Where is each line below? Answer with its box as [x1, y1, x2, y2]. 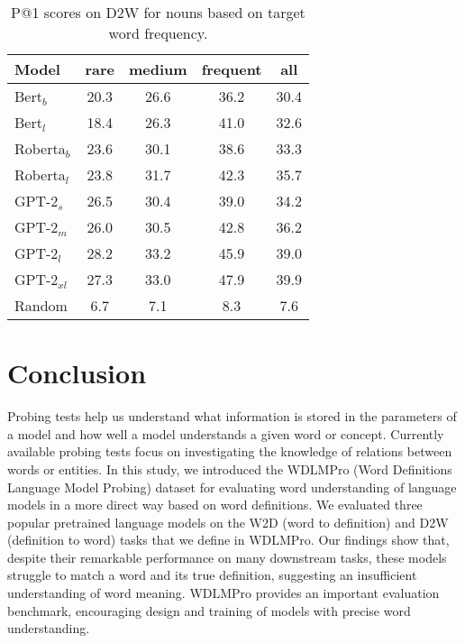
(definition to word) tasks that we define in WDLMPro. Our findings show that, [7, 530, 450, 549]
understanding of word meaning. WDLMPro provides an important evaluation [7, 583, 440, 602]
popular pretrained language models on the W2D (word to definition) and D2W [7, 512, 449, 531]
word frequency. [108, 23, 208, 43]
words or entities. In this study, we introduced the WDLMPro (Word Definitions [7, 459, 452, 478]
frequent [201, 59, 262, 79]
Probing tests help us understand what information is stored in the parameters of [7, 407, 457, 426]
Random [14, 295, 68, 316]
